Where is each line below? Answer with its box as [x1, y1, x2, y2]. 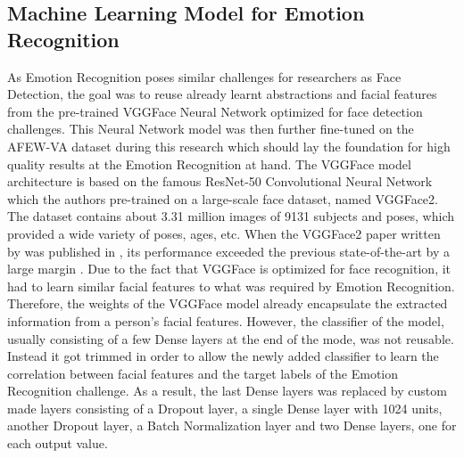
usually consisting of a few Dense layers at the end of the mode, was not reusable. [7, 329, 454, 348]
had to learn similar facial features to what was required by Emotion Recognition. [7, 276, 455, 295]
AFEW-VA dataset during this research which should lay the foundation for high [7, 136, 451, 155]
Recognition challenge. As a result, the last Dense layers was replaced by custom [7, 381, 447, 400]
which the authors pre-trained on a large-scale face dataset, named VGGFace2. [7, 189, 438, 208]
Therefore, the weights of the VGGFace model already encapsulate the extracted [7, 294, 448, 313]
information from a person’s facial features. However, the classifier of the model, [7, 311, 444, 330]
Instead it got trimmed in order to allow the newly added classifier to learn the [7, 347, 439, 365]
